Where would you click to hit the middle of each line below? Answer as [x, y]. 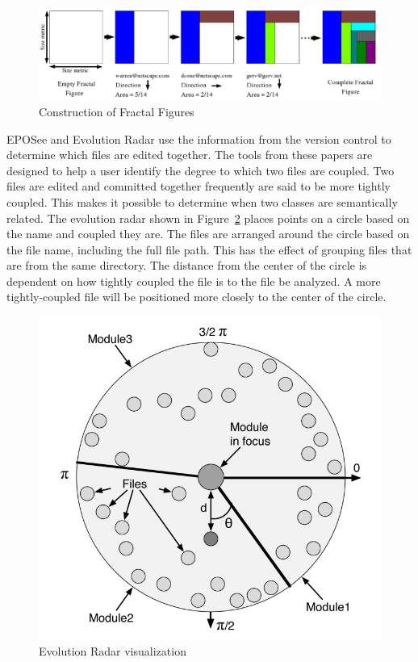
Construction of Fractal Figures [117, 111]
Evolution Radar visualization [113, 651]
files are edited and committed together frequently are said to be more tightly [199, 186]
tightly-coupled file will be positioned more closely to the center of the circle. [196, 297]
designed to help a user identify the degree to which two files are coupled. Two [201, 170]
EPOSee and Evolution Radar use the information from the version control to [199, 138]
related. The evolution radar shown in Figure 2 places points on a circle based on [208, 218]
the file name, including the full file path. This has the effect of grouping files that [209, 249]
